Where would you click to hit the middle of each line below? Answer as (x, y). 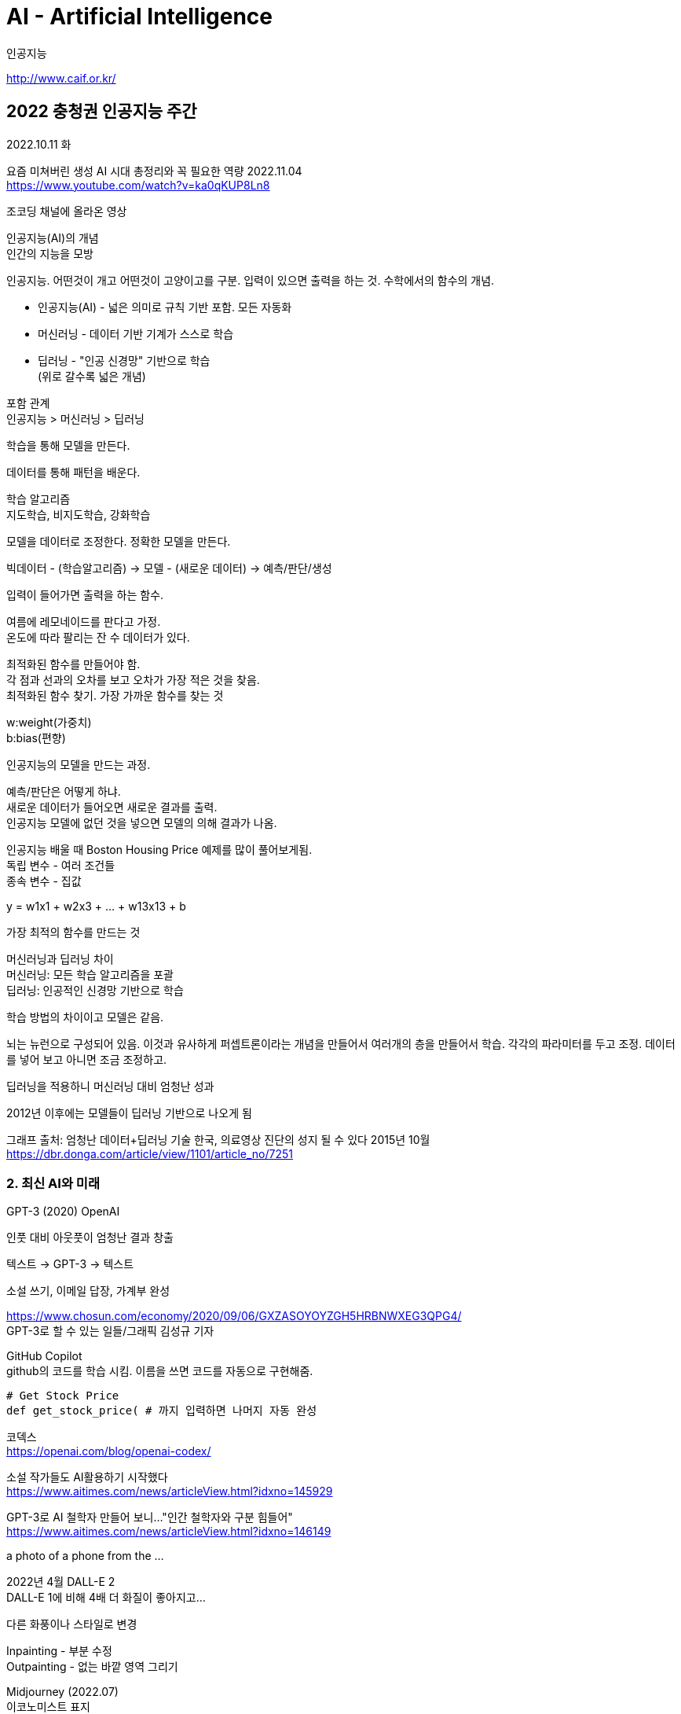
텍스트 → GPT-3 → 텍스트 (70, 1264)
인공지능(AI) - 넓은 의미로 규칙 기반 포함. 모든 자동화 (165, 307)
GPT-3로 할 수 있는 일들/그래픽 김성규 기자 (110, 1331)
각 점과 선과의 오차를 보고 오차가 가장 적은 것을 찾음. (133, 679)
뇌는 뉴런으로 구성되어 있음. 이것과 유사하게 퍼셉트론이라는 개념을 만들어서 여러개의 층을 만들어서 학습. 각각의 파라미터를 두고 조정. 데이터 (341, 1043)
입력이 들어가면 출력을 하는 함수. (85, 594)
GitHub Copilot (44, 1356)
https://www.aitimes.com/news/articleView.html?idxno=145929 (170, 1491)
